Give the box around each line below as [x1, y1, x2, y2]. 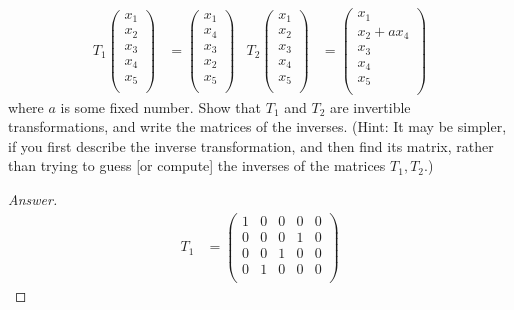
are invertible [330, 96, 411, 117]
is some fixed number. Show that [60, 96, 262, 117]
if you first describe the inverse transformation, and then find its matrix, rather [8, 135, 494, 156]
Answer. [8, 188, 58, 209]
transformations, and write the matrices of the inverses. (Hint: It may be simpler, [8, 116, 507, 137]
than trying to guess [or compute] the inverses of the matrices [8, 155, 386, 176]
